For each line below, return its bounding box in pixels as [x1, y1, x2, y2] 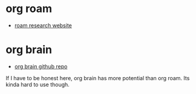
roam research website [14, 22, 72, 29]
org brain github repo [14, 63, 68, 70]
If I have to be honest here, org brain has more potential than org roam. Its [5, 74, 190, 81]
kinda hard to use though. [5, 81, 70, 88]
